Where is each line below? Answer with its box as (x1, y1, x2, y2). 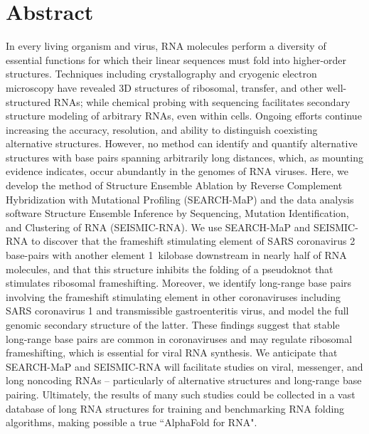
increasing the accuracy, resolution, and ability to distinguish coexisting (6, 122, 318, 137)
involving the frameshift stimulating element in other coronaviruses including (6, 289, 341, 304)
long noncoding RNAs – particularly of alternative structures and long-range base (6, 373, 362, 388)
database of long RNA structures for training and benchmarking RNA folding (6, 401, 345, 416)
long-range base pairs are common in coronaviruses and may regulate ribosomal (6, 331, 353, 346)
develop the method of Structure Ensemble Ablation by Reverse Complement (6, 178, 343, 193)
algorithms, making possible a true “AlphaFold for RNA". (6, 415, 257, 430)
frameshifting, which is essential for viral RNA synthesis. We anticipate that (6, 345, 338, 360)
